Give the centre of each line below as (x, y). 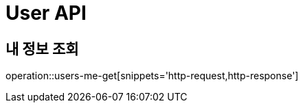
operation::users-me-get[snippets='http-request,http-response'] (152, 76)
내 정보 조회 (42, 49)
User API (46, 13)
